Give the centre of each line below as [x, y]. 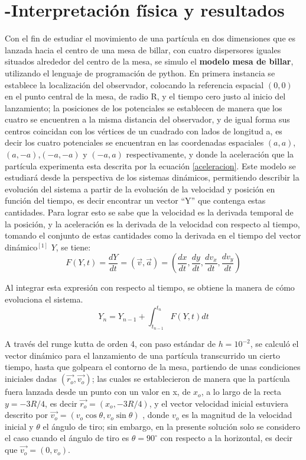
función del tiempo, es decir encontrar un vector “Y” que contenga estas [135, 200]
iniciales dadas [31, 379]
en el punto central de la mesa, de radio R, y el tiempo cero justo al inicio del [145, 96]
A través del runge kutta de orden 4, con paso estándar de [110, 344]
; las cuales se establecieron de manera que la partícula [191, 379]
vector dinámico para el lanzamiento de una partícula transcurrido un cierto [142, 355]
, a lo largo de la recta [241, 392]
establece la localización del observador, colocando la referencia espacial [134, 84]
